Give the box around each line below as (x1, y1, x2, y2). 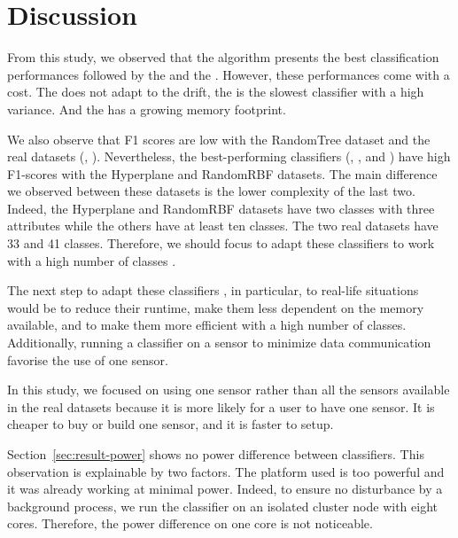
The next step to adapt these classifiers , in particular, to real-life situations (7, 281, 419, 300)
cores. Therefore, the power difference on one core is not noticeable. (7, 514, 373, 533)
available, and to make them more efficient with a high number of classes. (7, 316, 407, 334)
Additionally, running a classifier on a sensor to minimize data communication (7, 333, 431, 352)
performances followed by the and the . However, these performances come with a (7, 65, 450, 83)
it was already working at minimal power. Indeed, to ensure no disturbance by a (7, 480, 443, 498)
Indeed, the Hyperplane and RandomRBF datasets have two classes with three (7, 199, 435, 217)
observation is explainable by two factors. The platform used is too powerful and (7, 462, 445, 480)
